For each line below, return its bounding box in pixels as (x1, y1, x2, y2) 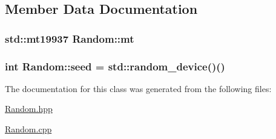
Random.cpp (5, 123, 52, 135)
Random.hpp (5, 102, 53, 115)
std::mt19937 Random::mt (5, 31, 134, 46)
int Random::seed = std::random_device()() (5, 58, 225, 73)
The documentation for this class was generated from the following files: (5, 82, 272, 94)
